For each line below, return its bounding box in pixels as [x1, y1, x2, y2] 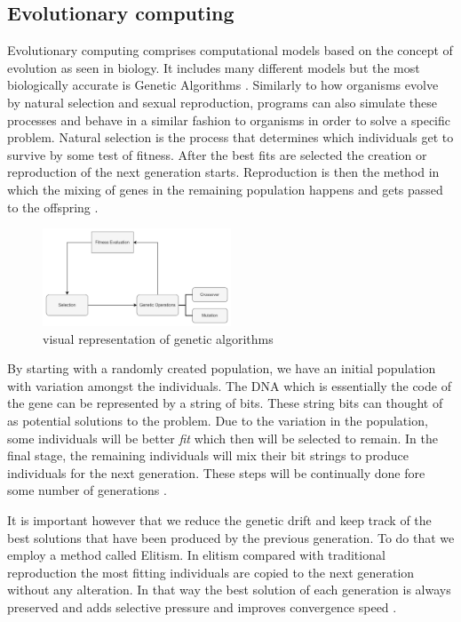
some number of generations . [7, 481, 167, 499]
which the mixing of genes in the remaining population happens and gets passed [7, 179, 443, 198]
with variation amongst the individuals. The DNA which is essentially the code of [7, 376, 451, 395]
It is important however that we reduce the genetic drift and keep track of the [7, 511, 432, 529]
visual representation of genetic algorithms [43, 329, 274, 347]
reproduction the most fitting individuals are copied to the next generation [7, 562, 415, 581]
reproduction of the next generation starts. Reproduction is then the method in [7, 163, 440, 181]
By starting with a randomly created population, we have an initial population [7, 359, 436, 378]
